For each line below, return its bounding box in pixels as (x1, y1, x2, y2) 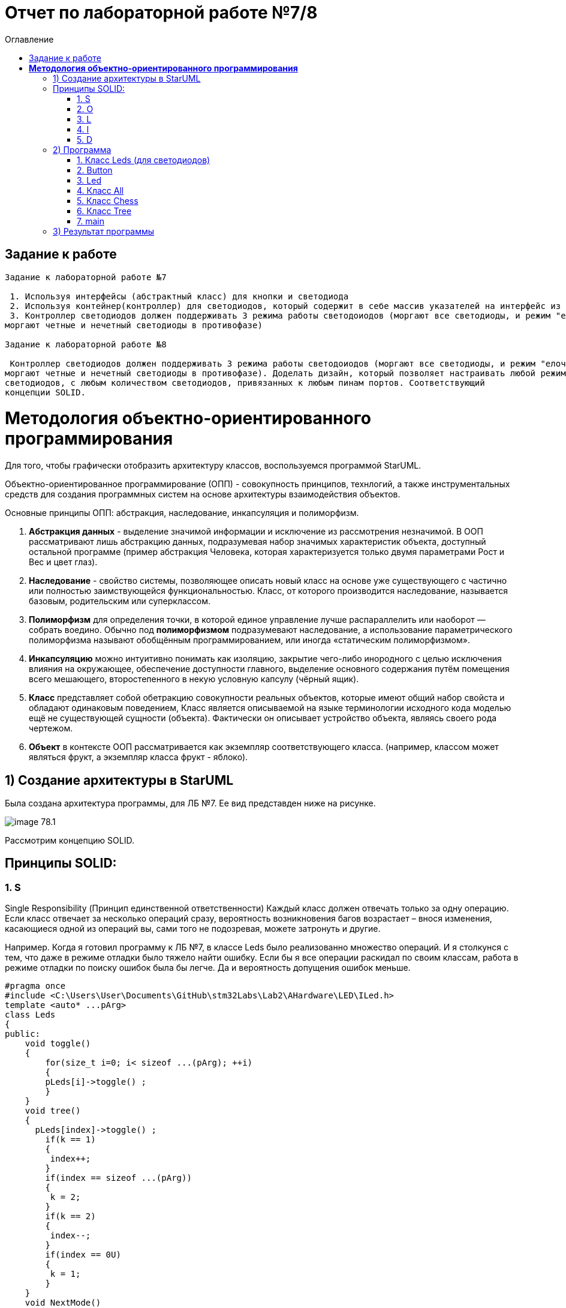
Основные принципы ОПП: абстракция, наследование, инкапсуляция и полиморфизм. (5, 508, 359, 518)
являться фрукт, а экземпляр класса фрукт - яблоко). (29, 752, 248, 763)
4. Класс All (77, 185, 124, 196)
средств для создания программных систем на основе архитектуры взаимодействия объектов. (5, 489, 401, 500)
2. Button (77, 164, 113, 175)
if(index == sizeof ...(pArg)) (45, 1173, 192, 1183)
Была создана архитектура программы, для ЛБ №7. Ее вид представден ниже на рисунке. (5, 797, 376, 808)
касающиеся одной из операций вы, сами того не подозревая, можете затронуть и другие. (5, 923, 381, 934)
